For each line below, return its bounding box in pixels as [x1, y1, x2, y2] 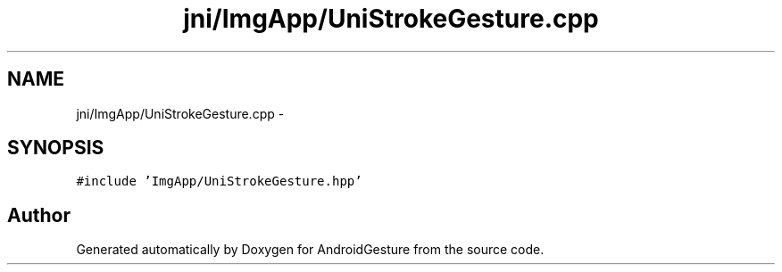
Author [7, 203, 71, 227]
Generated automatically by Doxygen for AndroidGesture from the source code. [76, 242, 545, 258]
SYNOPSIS [7, 136, 104, 160]
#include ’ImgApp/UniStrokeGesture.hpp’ [76, 174, 362, 189]
